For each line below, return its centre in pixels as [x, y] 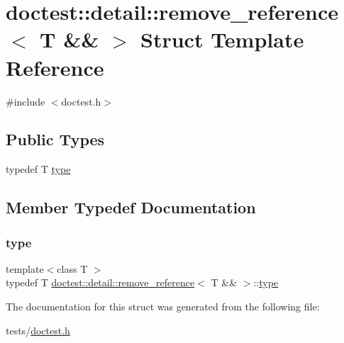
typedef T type [38, 169]
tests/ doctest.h [38, 330]
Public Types [55, 139]
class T [72, 268]
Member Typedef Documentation [131, 207]
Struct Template [222, 39]
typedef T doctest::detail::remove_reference [100, 282]
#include [26, 101]
